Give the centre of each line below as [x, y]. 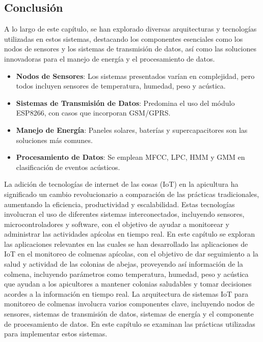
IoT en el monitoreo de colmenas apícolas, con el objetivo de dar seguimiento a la [131, 254]
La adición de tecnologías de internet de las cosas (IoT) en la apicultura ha [121, 184]
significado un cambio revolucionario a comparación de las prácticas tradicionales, [132, 194]
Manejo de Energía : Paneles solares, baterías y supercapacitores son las [132, 130]
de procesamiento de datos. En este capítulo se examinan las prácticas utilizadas [130, 323]
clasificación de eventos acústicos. [68, 167]
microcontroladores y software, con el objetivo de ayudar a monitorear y [117, 224]
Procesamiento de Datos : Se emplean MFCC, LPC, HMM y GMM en [130, 157]
